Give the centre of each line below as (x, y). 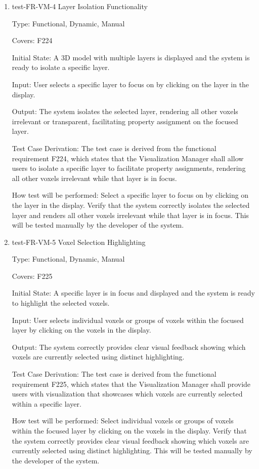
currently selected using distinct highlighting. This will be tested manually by (132, 450)
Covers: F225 (32, 276)
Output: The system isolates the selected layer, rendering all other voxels (125, 111)
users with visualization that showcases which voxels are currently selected (127, 394)
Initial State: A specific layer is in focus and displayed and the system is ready (133, 293)
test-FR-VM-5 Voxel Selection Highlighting (79, 242)
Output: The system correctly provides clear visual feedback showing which (129, 347)
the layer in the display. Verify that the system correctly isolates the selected (131, 205)
